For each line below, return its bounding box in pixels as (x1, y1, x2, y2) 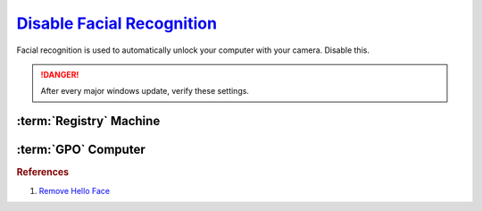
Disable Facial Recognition (16, 13, 218, 33)
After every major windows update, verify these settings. (40, 86, 250, 97)
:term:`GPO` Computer (16, 142, 146, 157)
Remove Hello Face (38, 185, 111, 196)
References (16, 166, 70, 179)
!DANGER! (40, 69, 79, 80)
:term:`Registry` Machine (16, 114, 161, 129)
